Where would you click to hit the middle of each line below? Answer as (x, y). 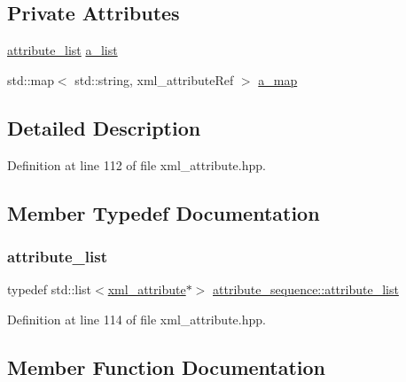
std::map (31, 79)
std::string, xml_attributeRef (154, 79)
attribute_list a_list (62, 50)
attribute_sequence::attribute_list (306, 289)
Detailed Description (104, 127)
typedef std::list (50, 289)
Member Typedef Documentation (164, 212)
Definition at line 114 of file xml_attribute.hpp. (137, 319)
